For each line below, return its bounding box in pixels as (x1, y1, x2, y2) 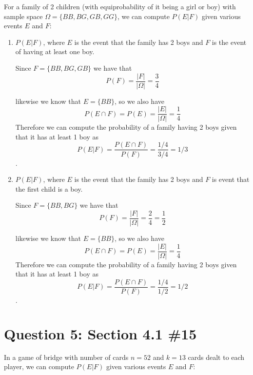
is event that (212, 174, 250, 184)
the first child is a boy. (15, 183, 83, 194)
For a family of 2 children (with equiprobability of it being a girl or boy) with (4, 1, 236, 11)
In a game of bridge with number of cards (4, 352, 129, 362)
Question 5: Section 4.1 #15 (4, 323, 197, 343)
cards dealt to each (188, 352, 245, 362)
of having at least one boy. (15, 46, 95, 57)
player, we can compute (4, 361, 74, 372)
